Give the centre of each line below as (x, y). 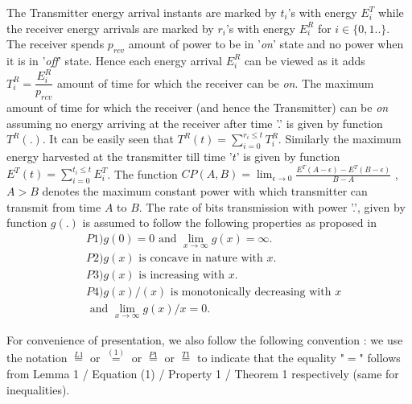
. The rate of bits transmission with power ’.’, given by (272, 206)
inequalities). (38, 389)
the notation (37, 358)
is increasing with (182, 276)
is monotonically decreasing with (251, 293)
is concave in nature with (201, 259)
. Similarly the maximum (340, 139)
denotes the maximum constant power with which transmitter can (205, 191)
